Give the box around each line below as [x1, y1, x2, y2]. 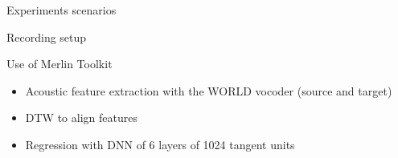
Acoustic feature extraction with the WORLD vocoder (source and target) [25, 82, 392, 99]
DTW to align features [25, 109, 137, 126]
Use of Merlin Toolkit [6, 55, 113, 72]
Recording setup [6, 28, 87, 45]
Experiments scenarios [6, 2, 117, 18]
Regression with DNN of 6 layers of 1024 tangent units [25, 136, 295, 152]
